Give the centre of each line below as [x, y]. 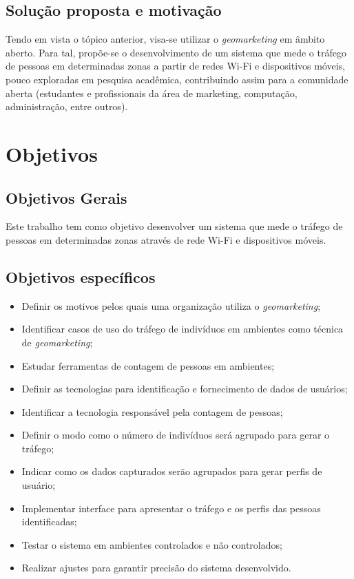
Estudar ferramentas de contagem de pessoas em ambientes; [148, 365]
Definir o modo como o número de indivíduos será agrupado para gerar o [176, 435]
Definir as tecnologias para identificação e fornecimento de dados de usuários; [185, 389]
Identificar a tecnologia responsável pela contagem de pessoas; [152, 411]
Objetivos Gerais [66, 197]
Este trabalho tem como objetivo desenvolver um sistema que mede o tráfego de [174, 226]
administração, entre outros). [67, 106]
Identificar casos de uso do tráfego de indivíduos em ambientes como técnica [183, 329]
